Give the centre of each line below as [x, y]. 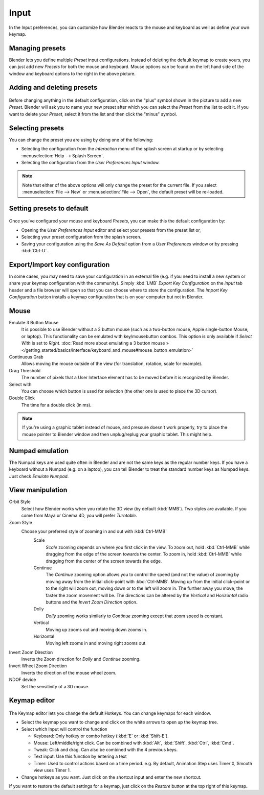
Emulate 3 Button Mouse [34, 323]
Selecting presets [36, 128]
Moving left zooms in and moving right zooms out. [96, 643]
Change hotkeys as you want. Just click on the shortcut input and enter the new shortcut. [111, 777]
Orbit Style [20, 502]
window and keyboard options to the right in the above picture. [72, 73]
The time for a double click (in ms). [56, 405]
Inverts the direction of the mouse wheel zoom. [69, 673]
